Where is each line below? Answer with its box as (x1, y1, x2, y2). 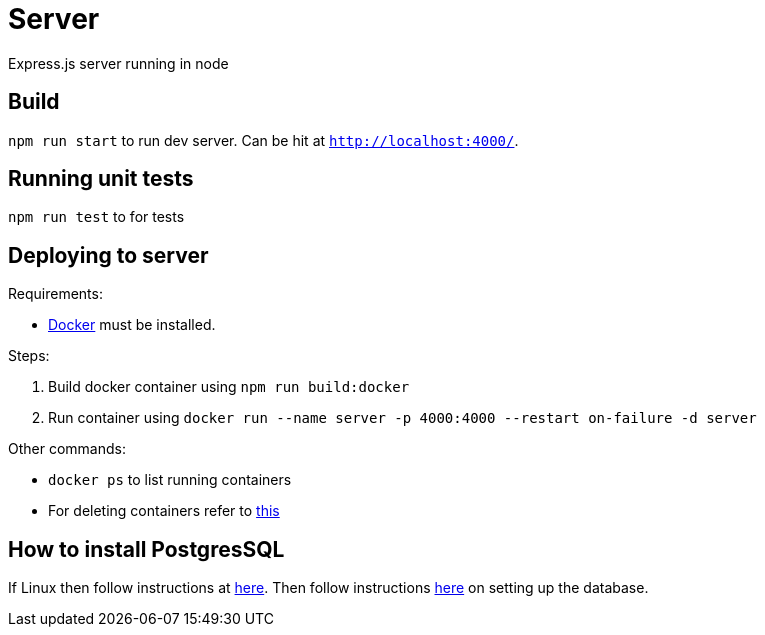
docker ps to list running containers (48, 471, 292, 489)
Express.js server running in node (8, 54, 229, 72)
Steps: (8, 347, 50, 365)
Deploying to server (8, 242, 209, 268)
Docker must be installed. (48, 316, 216, 334)
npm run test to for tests (8, 208, 185, 226)
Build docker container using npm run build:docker (48, 378, 410, 396)
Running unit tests (8, 166, 194, 192)
